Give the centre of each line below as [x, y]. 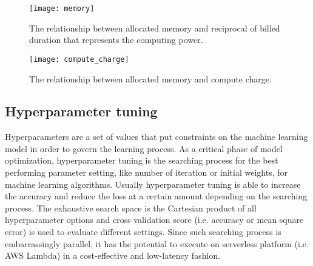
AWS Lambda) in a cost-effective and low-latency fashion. [113, 255]
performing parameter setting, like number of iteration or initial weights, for [146, 172]
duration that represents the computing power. [116, 40]
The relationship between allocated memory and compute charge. [150, 78]
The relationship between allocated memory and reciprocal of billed [155, 28]
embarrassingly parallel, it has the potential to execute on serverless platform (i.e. [157, 243]
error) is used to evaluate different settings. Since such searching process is [143, 232]
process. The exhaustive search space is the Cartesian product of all [131, 208]
